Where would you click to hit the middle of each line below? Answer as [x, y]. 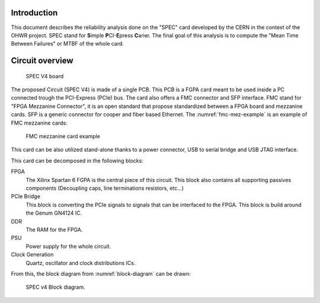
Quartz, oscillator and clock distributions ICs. [81, 263]
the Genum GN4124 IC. [54, 213]
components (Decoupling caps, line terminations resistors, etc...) [105, 188]
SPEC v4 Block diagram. [55, 287]
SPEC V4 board [45, 76]
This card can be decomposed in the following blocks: [77, 161]
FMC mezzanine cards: [39, 123]
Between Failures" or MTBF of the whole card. [68, 44]
